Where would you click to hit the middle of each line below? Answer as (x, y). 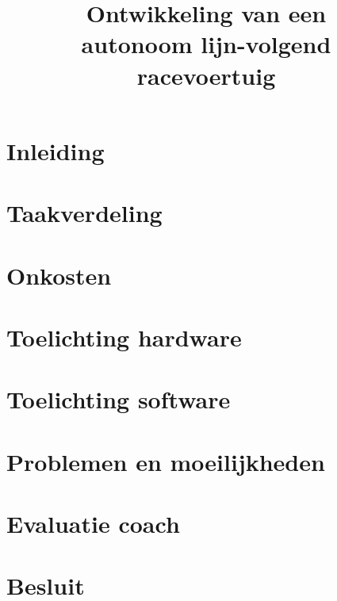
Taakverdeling (84, 213)
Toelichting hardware (124, 337)
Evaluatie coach (93, 523)
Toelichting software (119, 399)
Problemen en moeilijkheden (166, 461)
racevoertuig (206, 75)
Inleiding (56, 150)
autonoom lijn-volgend (206, 44)
